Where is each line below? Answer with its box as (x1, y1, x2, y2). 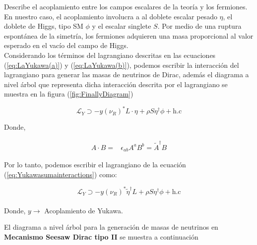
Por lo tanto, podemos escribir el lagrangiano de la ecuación (4, 159, 186, 170)
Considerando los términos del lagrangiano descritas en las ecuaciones (4, 49, 216, 60)
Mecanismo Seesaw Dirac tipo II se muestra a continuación (4, 231, 198, 242)
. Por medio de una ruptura (157, 21, 242, 31)
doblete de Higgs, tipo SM (4, 21, 83, 31)
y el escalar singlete (92, 21, 151, 31)
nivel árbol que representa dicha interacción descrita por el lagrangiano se (4, 79, 228, 89)
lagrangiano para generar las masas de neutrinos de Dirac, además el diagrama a (4, 69, 249, 80)
